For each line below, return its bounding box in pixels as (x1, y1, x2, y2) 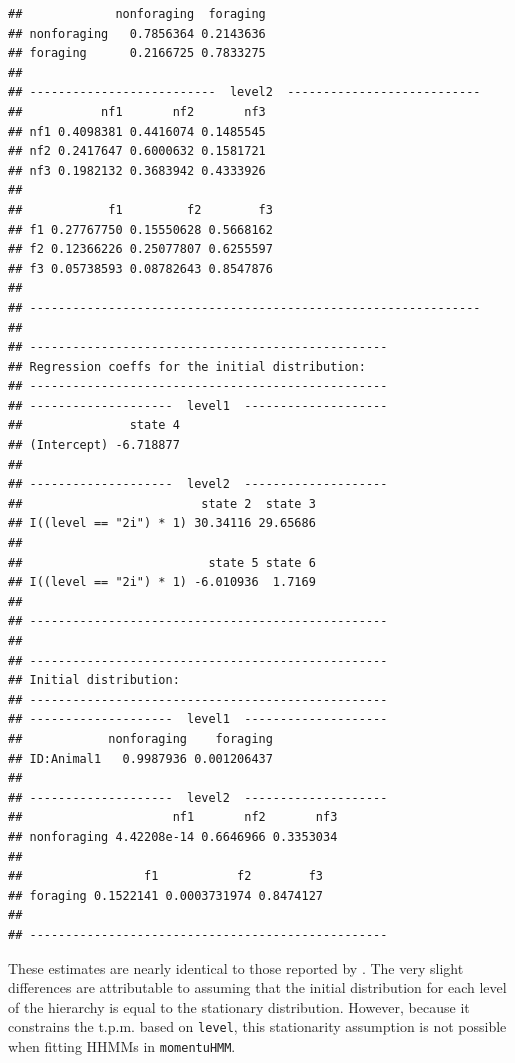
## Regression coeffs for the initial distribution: (8, 359, 366, 374)
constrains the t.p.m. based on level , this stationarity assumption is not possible (8, 1016, 507, 1037)
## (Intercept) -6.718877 (8, 438, 180, 453)
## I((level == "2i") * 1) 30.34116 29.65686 (8, 516, 316, 531)
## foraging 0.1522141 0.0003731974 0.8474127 (8, 888, 323, 903)
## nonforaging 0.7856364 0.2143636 (8, 26, 266, 41)
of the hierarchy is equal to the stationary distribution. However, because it (8, 996, 470, 1017)
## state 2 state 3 (8, 496, 316, 511)
